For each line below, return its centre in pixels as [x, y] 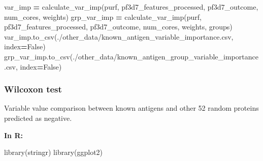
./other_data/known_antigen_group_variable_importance [166, 56]
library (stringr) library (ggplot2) [54, 152]
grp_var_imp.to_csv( [39, 56]
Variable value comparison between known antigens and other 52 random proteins [131, 108]
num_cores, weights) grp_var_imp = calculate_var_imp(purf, [103, 17]
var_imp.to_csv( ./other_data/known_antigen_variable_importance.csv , [119, 36]
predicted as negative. [38, 118]
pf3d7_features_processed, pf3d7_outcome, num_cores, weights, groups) [118, 27]
